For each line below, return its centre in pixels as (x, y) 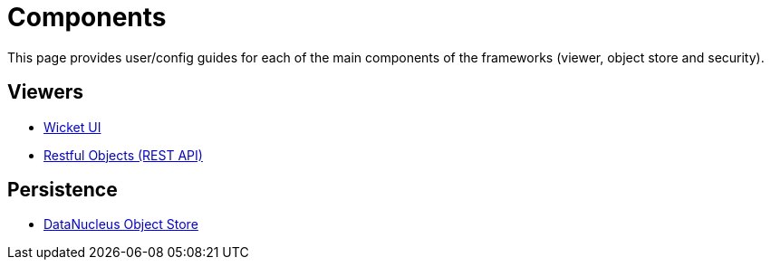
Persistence (63, 190)
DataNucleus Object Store (121, 224)
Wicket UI (72, 127)
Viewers (45, 92)
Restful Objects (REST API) (123, 155)
